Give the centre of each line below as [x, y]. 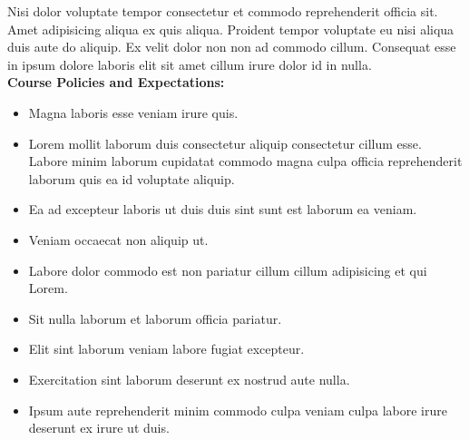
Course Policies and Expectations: [116, 82]
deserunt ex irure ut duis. [99, 428]
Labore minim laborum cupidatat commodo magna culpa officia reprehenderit [245, 161]
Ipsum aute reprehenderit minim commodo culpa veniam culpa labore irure [238, 410]
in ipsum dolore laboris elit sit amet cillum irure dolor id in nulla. [190, 64]
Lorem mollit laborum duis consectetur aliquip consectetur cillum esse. [225, 143]
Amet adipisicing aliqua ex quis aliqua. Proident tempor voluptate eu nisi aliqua [231, 29]
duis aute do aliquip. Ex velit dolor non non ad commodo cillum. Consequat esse [232, 47]
